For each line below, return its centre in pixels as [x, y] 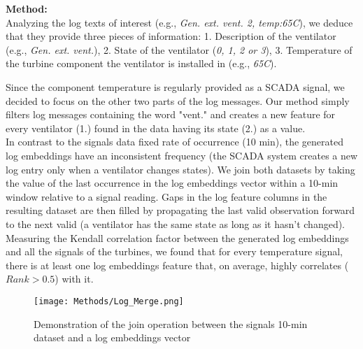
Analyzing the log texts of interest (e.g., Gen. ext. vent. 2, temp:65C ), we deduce [179, 22]
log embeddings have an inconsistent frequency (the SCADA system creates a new [182, 155]
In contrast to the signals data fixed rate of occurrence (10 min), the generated [175, 142]
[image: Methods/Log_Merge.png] [109, 301]
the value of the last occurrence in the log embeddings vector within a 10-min [172, 183]
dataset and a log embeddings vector [112, 337]
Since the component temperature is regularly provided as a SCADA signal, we [175, 86]
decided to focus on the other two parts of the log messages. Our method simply [178, 100]
